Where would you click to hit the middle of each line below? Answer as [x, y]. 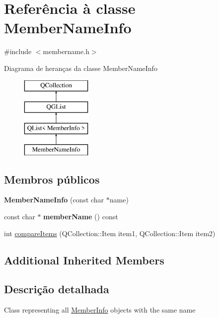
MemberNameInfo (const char [54, 200]
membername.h [66, 51]
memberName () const [81, 217]
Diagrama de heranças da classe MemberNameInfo [81, 68]
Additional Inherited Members [84, 260]
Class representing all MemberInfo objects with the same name [100, 310]
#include [18, 51]
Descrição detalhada [57, 289]
